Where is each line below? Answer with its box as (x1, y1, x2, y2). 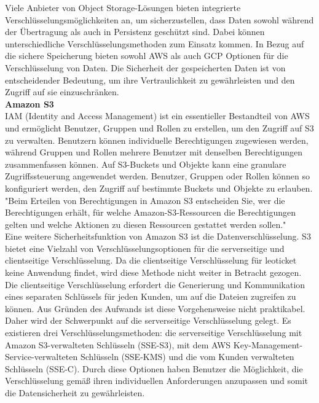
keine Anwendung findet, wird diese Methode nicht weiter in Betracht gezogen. (5, 266, 302, 279)
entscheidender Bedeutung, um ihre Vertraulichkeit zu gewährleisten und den (5, 73, 295, 86)
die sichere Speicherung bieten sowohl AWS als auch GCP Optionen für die (5, 49, 288, 62)
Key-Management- (233, 338, 303, 351)
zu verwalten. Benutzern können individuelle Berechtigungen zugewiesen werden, (5, 133, 309, 146)
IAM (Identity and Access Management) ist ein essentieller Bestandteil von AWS (5, 109, 310, 122)
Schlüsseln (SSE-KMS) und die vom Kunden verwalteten (80, 350, 294, 363)
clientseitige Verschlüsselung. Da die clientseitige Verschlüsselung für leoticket (5, 254, 297, 267)
